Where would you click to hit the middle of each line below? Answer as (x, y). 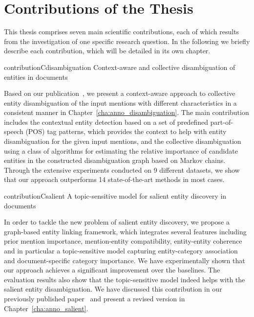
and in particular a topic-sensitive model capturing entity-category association (121, 250)
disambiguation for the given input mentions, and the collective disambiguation (123, 141)
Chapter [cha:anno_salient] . (46, 308)
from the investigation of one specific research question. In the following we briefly (127, 41)
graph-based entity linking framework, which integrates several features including (125, 231)
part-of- (222, 122)
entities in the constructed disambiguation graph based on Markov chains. (115, 160)
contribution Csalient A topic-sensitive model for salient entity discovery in (115, 196)
